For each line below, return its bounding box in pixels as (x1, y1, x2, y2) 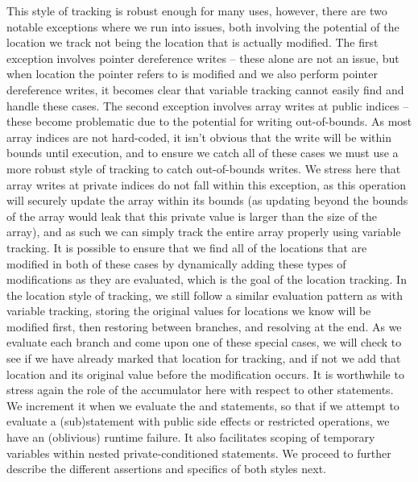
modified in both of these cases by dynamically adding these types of (6, 255, 346, 272)
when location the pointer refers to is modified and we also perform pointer (6, 65, 378, 82)
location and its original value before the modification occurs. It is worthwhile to (6, 365, 404, 382)
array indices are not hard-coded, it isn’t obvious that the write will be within (6, 128, 392, 145)
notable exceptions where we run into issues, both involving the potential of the (6, 18, 399, 35)
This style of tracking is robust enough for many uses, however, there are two (6, 2, 387, 19)
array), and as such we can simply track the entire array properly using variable (6, 223, 401, 240)
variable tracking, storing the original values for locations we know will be (6, 302, 371, 319)
